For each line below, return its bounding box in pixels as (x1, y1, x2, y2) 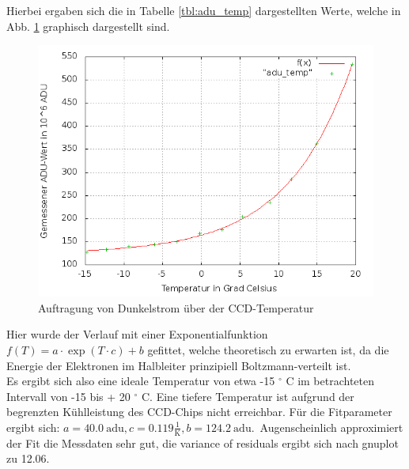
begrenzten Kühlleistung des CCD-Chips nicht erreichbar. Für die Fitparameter (6, 403, 392, 420)
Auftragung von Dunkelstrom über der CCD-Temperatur (38, 299, 314, 316)
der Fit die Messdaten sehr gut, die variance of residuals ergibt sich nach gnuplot (6, 434, 399, 451)
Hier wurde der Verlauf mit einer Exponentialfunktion (6, 326, 268, 342)
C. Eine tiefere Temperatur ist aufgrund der (141, 388, 354, 404)
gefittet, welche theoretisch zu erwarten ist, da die (147, 341, 389, 357)
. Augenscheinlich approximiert (251, 418, 403, 435)
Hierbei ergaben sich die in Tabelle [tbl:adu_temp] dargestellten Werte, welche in (6, 2, 401, 18)
